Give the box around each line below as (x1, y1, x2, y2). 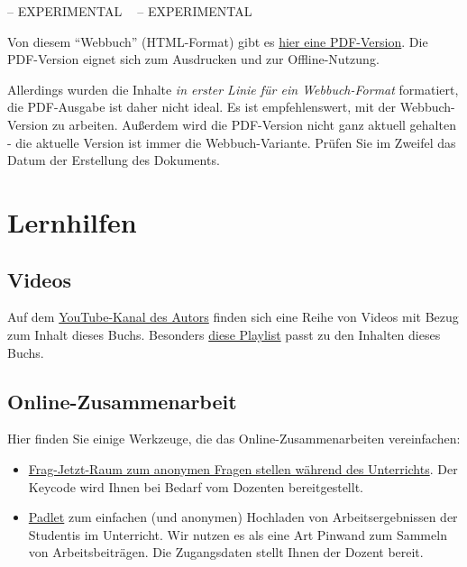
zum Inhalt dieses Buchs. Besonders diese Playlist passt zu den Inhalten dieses (7, 325, 441, 343)
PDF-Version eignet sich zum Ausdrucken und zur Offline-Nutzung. (7, 50, 380, 69)
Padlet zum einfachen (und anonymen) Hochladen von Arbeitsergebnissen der (28, 508, 458, 526)
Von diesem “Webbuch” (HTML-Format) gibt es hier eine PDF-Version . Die (7, 32, 428, 50)
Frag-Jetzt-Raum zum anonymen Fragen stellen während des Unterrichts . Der (28, 459, 458, 478)
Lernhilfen (7, 203, 137, 240)
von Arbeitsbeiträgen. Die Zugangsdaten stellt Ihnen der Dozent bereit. (28, 543, 424, 562)
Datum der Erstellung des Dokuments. (7, 151, 220, 169)
